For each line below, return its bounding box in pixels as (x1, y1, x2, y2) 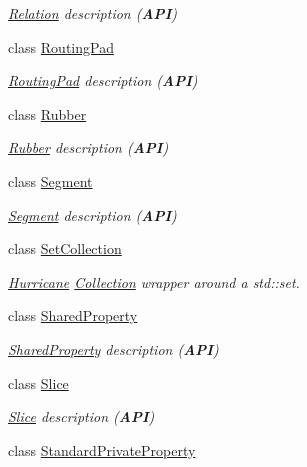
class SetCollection (8, 238, 122, 259)
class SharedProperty (8, 305, 138, 326)
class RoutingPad (8, 36, 114, 57)
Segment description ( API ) (8, 204, 177, 225)
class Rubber (8, 103, 87, 124)
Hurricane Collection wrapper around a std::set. (8, 271, 300, 292)
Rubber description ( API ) (8, 137, 169, 158)
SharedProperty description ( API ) (8, 338, 219, 359)
